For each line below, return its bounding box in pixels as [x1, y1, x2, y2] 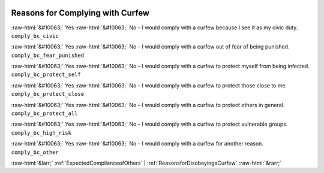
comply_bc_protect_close [11, 90, 84, 98]
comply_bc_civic [11, 32, 59, 39]
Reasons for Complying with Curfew [11, 8, 150, 18]
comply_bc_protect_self [11, 71, 81, 78]
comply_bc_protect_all [11, 110, 78, 117]
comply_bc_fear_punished [11, 51, 84, 59]
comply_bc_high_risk [11, 129, 72, 136]
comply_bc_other [11, 148, 59, 156]
